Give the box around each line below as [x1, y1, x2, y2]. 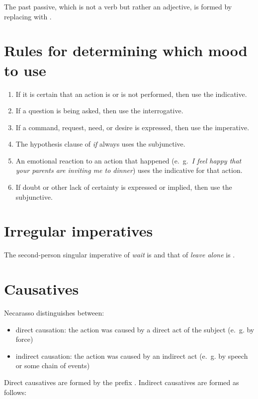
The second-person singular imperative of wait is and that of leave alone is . [4, 249, 235, 260]
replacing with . [4, 11, 52, 21]
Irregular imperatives [4, 221, 153, 241]
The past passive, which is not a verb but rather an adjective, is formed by [4, 1, 232, 11]
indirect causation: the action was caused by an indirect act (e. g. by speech [15, 350, 248, 361]
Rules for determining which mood [4, 40, 248, 61]
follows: [4, 387, 27, 397]
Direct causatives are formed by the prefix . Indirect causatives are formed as [4, 377, 239, 388]
